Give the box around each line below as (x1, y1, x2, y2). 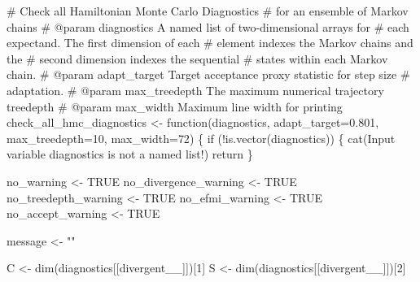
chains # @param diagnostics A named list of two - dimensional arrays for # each (7, 18, 409, 35)
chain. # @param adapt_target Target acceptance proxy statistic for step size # (7, 66, 410, 83)
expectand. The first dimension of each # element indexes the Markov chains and (7, 34, 413, 51)
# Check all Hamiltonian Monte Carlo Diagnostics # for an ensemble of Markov (7, 2, 409, 19)
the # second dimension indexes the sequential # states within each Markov (7, 50, 388, 67)
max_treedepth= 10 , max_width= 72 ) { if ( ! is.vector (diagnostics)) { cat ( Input (7, 129, 396, 146)
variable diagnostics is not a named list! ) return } (7, 145, 253, 163)
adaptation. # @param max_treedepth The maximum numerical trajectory (7, 81, 384, 98)
